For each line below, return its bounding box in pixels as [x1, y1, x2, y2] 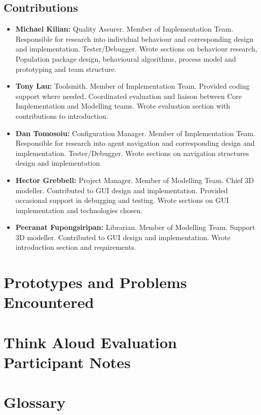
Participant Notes [4, 352, 131, 373]
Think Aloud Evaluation [4, 331, 177, 352]
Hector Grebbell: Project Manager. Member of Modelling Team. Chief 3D [15, 174, 254, 185]
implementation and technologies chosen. [15, 204, 143, 215]
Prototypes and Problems [4, 272, 187, 293]
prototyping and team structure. [15, 63, 117, 74]
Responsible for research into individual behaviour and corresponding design [15, 33, 253, 44]
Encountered [4, 292, 94, 313]
